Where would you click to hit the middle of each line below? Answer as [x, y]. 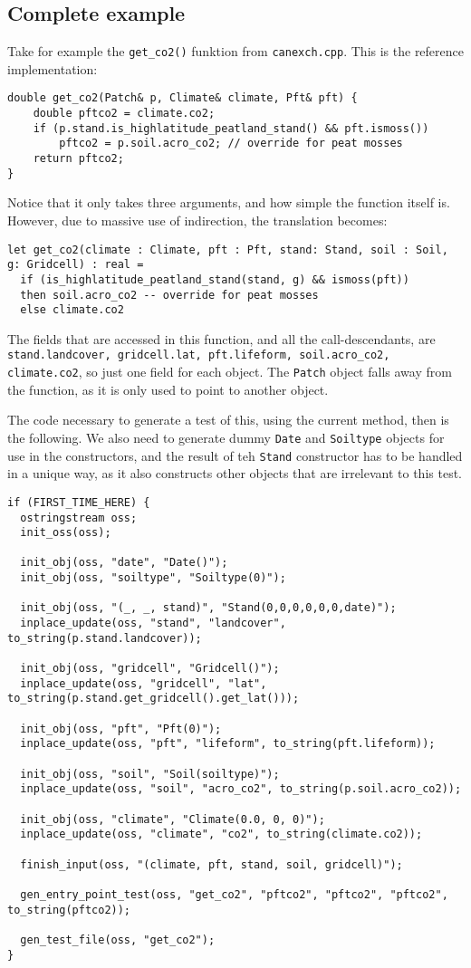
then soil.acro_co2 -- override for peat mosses [169, 295]
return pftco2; [78, 159]
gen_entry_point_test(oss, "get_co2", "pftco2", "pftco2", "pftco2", [234, 894]
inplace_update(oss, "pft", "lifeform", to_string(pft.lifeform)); [228, 744]
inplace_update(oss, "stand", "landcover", [153, 623]
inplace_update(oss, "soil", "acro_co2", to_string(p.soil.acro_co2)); [241, 789]
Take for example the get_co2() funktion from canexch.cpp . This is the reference [236, 51]
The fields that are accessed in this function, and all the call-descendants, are [221, 338]
